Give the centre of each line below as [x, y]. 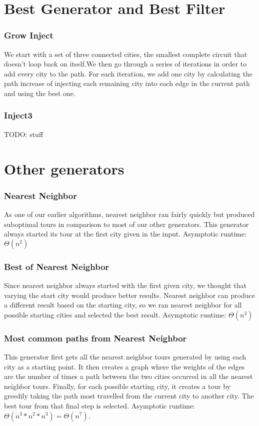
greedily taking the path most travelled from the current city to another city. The [129, 396]
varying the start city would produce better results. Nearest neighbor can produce [129, 295]
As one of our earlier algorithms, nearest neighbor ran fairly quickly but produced [129, 214]
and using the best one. [40, 93]
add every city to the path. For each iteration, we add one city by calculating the [128, 73]
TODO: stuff [24, 134]
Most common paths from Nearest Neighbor [95, 338]
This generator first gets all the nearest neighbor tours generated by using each [125, 356]
